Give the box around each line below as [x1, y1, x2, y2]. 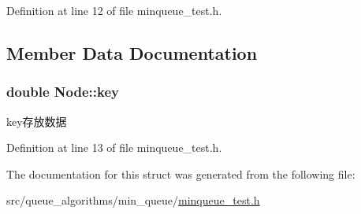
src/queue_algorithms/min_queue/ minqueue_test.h [6, 192, 260, 208]
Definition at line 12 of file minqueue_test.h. [6, 2, 222, 18]
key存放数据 [6, 113, 67, 129]
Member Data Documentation [6, 40, 258, 65]
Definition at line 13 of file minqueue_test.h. [6, 139, 222, 156]
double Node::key [6, 82, 119, 101]
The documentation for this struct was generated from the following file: [6, 165, 355, 182]
